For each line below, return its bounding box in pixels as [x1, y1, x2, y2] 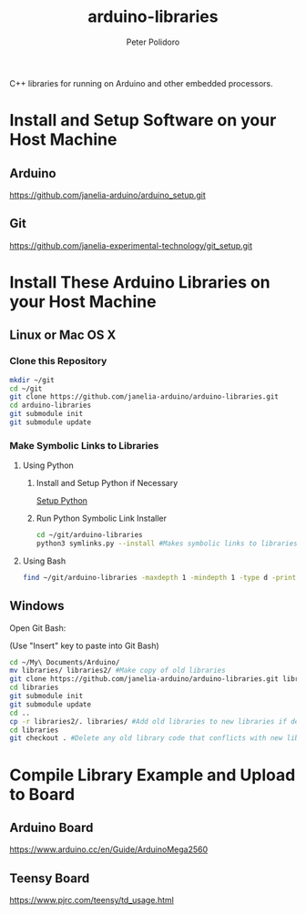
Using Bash [22, 555, 66, 566]
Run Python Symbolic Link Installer [36, 513, 167, 524]
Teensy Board [9, 870, 90, 886]
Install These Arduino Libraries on [9, 271, 270, 292]
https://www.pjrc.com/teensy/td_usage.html [9, 895, 175, 906]
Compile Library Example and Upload [9, 765, 296, 785]
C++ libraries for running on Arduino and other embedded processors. [9, 77, 273, 88]
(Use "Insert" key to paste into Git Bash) [9, 640, 159, 651]
